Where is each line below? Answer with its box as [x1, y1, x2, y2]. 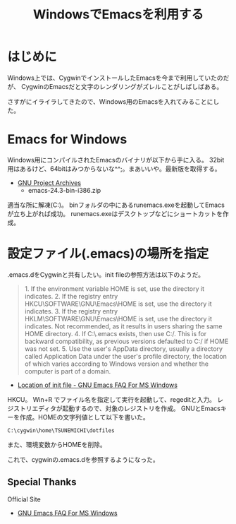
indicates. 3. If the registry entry [24, 306, 118, 315]
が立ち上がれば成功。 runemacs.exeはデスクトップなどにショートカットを [7, 209, 223, 218]
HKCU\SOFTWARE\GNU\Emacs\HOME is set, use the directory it [24, 299, 213, 308]
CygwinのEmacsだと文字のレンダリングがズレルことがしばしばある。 [20, 82, 223, 90]
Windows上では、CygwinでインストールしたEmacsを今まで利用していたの [7, 73, 223, 82]
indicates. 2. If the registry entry [24, 292, 118, 300]
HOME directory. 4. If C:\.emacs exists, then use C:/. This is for [24, 329, 206, 338]
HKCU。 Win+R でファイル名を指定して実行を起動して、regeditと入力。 [7, 395, 216, 403]
